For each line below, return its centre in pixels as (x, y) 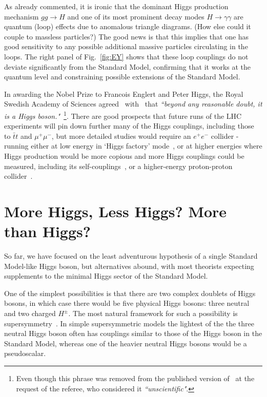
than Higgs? (47, 231)
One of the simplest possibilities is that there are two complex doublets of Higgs (130, 293)
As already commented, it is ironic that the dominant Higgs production (116, 6)
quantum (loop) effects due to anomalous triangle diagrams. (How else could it (128, 26)
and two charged (30, 313)
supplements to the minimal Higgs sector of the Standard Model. (106, 276)
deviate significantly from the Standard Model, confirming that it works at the (128, 66)
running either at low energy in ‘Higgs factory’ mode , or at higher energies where (133, 146)
